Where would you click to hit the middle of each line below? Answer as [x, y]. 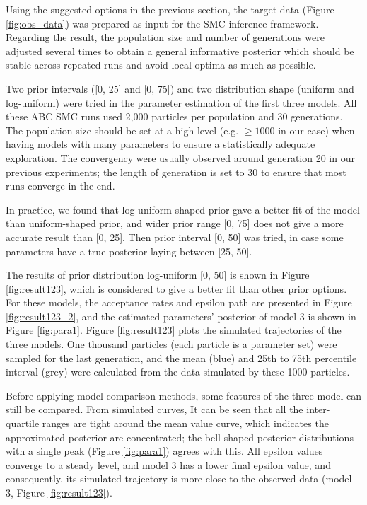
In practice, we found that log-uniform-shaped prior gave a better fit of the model [183, 209]
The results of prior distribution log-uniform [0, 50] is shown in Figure [158, 275]
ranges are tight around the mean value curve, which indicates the [185, 423]
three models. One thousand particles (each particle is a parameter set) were [171, 344]
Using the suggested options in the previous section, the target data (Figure [170, 9]
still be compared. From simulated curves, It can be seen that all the [155, 409]
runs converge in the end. [60, 186]
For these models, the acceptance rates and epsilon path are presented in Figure [179, 302]
